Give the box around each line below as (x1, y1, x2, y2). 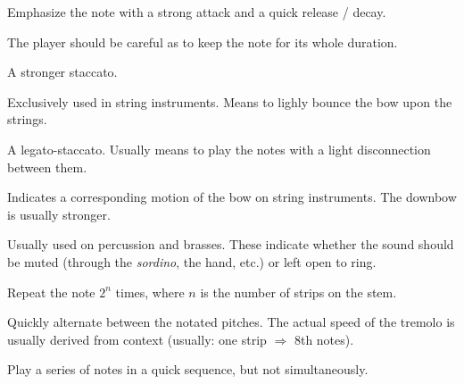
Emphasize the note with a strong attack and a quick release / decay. (7, 3, 386, 21)
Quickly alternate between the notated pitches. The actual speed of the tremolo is (7, 313, 455, 331)
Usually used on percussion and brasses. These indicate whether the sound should (7, 235, 454, 254)
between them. (7, 157, 87, 176)
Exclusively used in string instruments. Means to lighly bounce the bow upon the (7, 92, 452, 111)
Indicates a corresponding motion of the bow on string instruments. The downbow (7, 188, 457, 206)
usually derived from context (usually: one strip (7, 330, 267, 348)
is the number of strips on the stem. (200, 282, 397, 301)
